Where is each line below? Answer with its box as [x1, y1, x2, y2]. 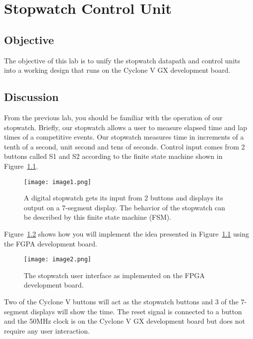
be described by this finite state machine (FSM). [24, 212, 172, 222]
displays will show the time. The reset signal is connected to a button [31, 306, 242, 316]
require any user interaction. [4, 325, 90, 336]
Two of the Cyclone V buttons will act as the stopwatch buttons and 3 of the [4, 296, 239, 306]
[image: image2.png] [24, 256, 92, 263]
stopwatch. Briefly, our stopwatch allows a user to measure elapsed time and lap [4, 122, 247, 132]
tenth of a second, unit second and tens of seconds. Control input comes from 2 [4, 141, 245, 151]
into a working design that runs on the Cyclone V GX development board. [4, 65, 231, 75]
